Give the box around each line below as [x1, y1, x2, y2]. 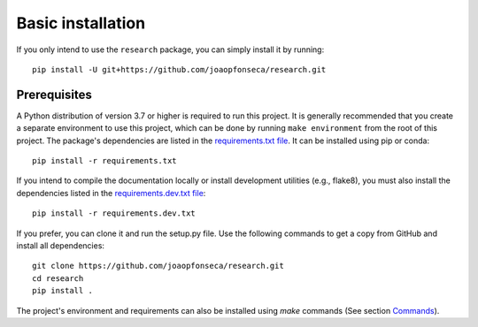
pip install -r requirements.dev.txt [32, 209, 197, 218]
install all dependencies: [16, 240, 105, 251]
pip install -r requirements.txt [32, 156, 177, 166]
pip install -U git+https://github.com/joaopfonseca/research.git [32, 65, 327, 74]
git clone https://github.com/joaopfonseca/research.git [32, 261, 285, 271]
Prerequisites [16, 87, 92, 102]
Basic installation [16, 13, 146, 33]
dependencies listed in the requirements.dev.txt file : [16, 187, 206, 198]
